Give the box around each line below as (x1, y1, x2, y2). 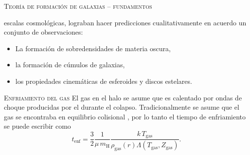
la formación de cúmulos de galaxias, (15, 59, 125, 70)
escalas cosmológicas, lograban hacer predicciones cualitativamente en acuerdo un (4, 17, 247, 27)
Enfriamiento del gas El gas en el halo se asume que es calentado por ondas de (4, 92, 242, 102)
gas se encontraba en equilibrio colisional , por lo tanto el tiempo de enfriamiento (4, 111, 246, 121)
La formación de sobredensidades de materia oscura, (15, 43, 171, 53)
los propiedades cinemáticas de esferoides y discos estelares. (15, 76, 192, 86)
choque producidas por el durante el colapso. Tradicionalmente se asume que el (4, 102, 239, 112)
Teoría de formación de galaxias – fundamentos (4, 1, 152, 11)
